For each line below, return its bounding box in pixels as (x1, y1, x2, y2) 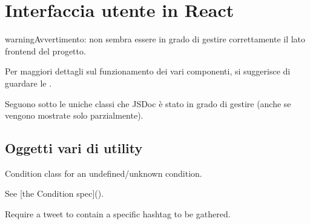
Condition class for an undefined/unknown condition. (5, 166, 202, 179)
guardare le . (5, 76, 52, 89)
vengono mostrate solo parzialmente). (5, 109, 143, 122)
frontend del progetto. (5, 44, 86, 57)
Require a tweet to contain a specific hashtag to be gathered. (5, 208, 231, 220)
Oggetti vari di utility (5, 139, 143, 157)
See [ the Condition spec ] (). (5, 187, 104, 200)
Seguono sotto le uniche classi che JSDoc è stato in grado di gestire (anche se (5, 97, 291, 110)
